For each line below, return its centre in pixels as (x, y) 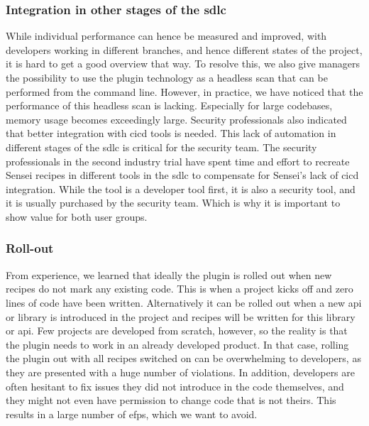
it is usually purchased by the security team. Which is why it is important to (173, 203)
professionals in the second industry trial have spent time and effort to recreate (178, 161)
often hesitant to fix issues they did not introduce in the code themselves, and (175, 386)
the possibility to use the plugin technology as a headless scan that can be (167, 77)
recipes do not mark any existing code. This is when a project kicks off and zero (180, 289)
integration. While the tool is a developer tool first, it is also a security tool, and (181, 189)
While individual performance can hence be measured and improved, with (166, 36)
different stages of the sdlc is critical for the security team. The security (161, 147)
